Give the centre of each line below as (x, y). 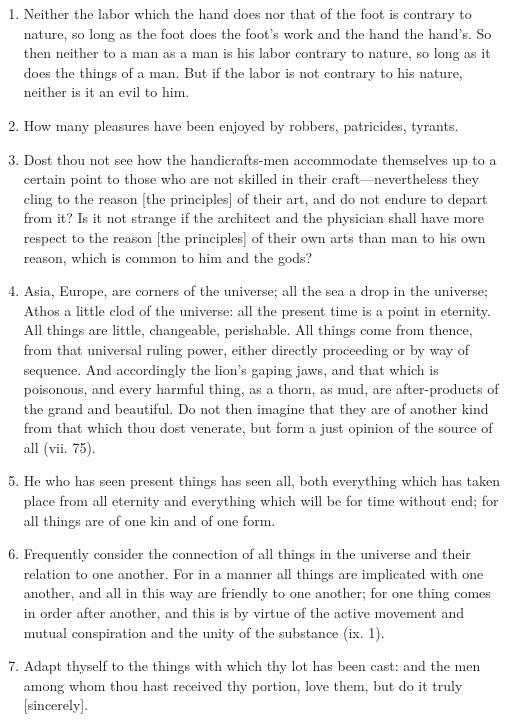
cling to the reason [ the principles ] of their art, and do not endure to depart (255, 197)
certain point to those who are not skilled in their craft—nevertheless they (251, 178)
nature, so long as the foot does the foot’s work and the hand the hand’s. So (257, 32)
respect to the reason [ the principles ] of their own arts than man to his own (254, 236)
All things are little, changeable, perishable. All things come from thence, (248, 329)
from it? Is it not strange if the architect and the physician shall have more (253, 217)
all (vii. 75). (59, 446)
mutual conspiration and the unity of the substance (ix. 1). (204, 631)
